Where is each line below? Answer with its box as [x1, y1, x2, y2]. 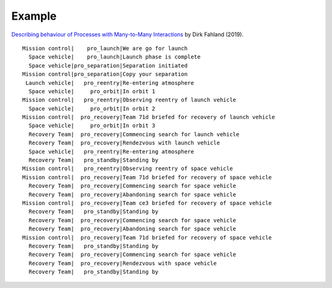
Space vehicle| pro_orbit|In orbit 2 [28, 105, 156, 112]
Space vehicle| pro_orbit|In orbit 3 [28, 122, 156, 129]
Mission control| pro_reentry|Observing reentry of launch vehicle [22, 96, 237, 104]
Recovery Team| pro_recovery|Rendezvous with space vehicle [28, 260, 217, 267]
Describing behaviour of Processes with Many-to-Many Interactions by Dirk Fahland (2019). [11, 31, 244, 38]
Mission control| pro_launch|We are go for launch [22, 45, 188, 52]
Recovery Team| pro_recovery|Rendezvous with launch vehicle [28, 139, 221, 147]
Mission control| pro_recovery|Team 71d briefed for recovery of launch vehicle [22, 114, 275, 121]
